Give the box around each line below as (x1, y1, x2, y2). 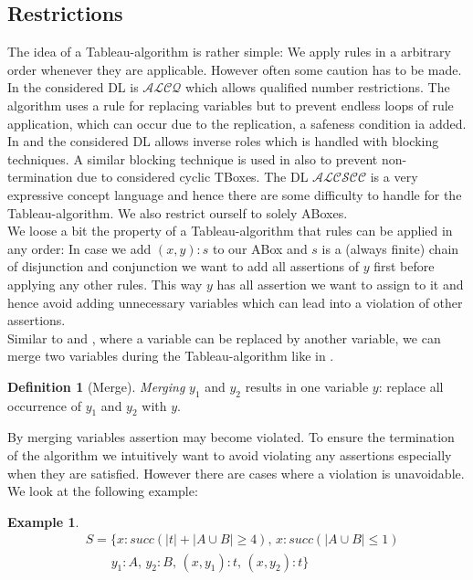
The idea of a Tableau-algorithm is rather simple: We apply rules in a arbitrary (7, 42, 451, 61)
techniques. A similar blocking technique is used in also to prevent (7, 149, 378, 168)
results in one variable (245, 376, 369, 395)
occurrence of (7, 395, 81, 415)
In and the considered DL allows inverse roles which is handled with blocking (7, 132, 439, 151)
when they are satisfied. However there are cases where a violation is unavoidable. (7, 463, 465, 482)
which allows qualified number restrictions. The (184, 78, 450, 97)
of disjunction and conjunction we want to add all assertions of (7, 257, 359, 276)
